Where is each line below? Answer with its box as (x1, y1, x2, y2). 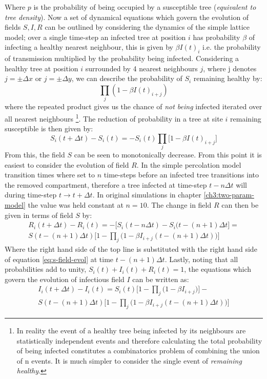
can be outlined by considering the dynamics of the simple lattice (45, 22, 250, 32)
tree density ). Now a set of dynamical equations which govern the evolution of (5, 11, 249, 22)
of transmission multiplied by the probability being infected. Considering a (5, 53, 239, 64)
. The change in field (147, 200, 212, 210)
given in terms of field (5, 209, 73, 220)
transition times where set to (5, 169, 95, 180)
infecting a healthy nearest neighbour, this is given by (5, 42, 173, 52)
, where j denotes (203, 63, 257, 73)
